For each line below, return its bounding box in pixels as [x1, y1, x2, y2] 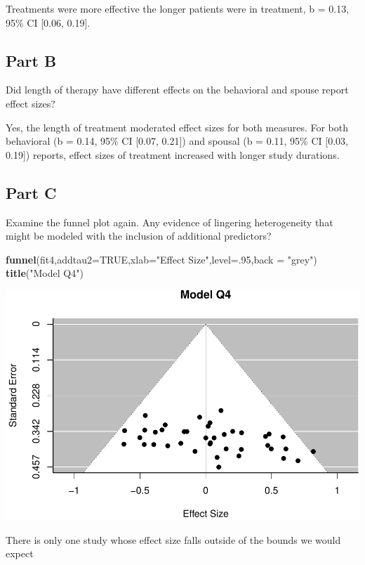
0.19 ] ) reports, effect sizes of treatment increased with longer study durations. [6, 147, 340, 162]
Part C [6, 181, 57, 203]
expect [6, 546, 34, 561]
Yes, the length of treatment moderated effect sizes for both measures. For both [6, 119, 349, 134]
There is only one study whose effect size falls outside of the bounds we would [6, 532, 341, 547]
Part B [6, 49, 57, 71]
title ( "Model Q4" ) [6, 266, 84, 280]
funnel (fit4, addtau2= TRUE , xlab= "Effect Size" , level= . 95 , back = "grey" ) [6, 252, 317, 266]
